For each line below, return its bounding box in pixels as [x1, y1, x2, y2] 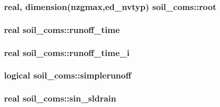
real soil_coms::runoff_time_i [4, 46, 130, 58]
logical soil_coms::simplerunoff [4, 69, 131, 81]
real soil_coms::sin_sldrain [4, 92, 116, 104]
